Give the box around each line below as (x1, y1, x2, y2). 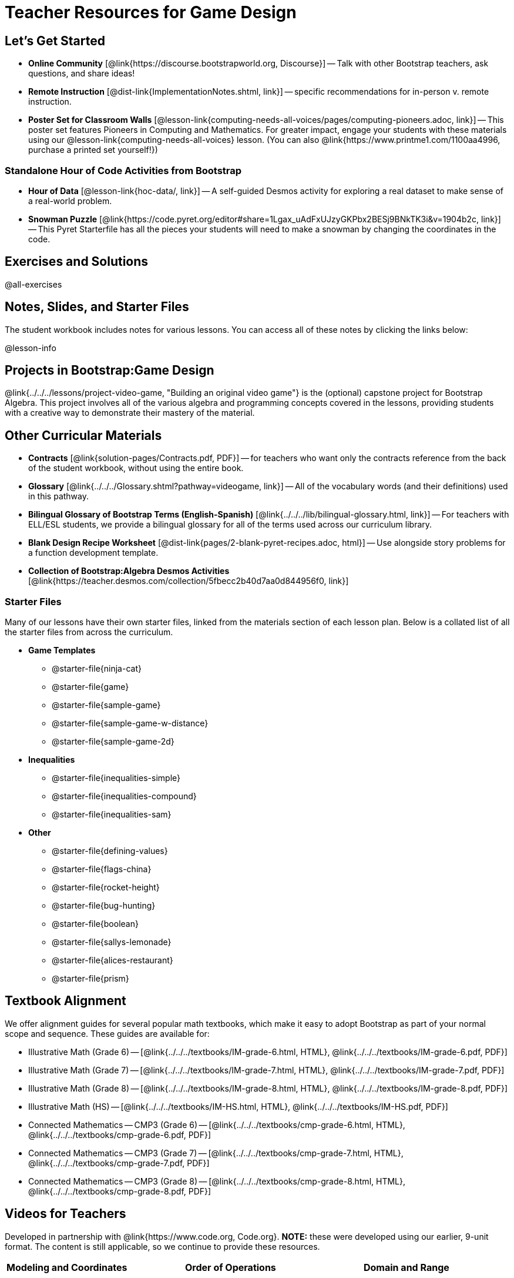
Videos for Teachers (5, 1206, 126, 1222)
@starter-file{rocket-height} (52, 882, 160, 893)
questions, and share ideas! (28, 68, 135, 79)
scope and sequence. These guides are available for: (5, 1028, 210, 1039)
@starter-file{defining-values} (52, 846, 168, 856)
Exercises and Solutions (5, 254, 149, 269)
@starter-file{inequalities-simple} (52, 773, 181, 783)
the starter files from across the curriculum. (5, 627, 173, 638)
